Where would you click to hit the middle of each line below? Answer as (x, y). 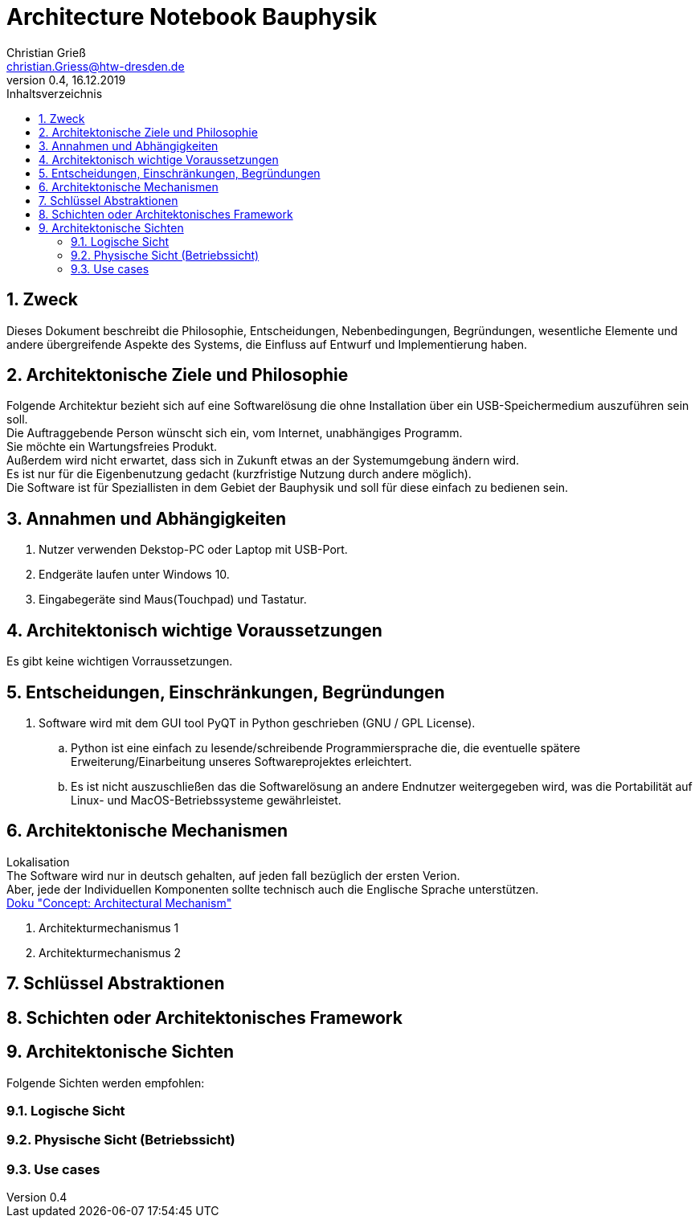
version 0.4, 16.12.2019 (66, 80)
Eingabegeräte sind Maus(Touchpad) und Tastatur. (173, 600)
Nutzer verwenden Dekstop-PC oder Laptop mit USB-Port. (193, 550)
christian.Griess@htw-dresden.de (96, 66)
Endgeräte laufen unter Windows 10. (134, 575)
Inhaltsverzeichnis (55, 93)
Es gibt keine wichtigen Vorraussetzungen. (120, 661)
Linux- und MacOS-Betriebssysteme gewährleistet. (206, 800)
